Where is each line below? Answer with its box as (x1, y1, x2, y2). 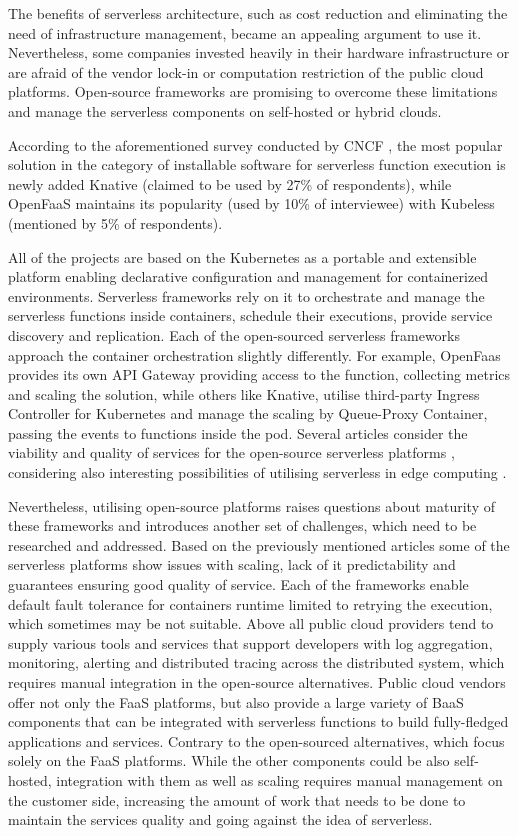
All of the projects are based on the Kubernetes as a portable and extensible (8, 246, 477, 267)
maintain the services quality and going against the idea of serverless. (8, 809, 433, 830)
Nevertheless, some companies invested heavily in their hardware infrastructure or (8, 42, 510, 63)
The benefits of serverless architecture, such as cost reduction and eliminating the (8, 3, 508, 23)
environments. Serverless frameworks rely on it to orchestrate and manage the (8, 285, 485, 306)
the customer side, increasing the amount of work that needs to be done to (8, 789, 466, 810)
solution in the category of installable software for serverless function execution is (8, 154, 506, 175)
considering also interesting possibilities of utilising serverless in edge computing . (8, 462, 507, 483)
